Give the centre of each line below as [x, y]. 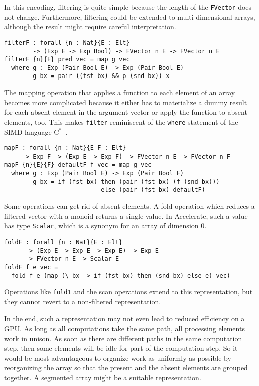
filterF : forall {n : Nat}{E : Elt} [67, 43]
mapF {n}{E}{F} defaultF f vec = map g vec [78, 165]
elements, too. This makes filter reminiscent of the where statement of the [121, 122]
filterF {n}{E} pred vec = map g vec [67, 60]
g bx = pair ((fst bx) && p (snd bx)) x [101, 76]
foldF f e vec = [31, 267]
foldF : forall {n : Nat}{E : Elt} [63, 242]
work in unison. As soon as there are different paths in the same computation [123, 338]
